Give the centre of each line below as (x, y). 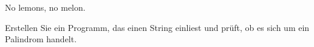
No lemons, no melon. (45, 7)
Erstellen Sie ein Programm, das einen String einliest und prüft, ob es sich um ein (157, 27)
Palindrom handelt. (41, 39)
